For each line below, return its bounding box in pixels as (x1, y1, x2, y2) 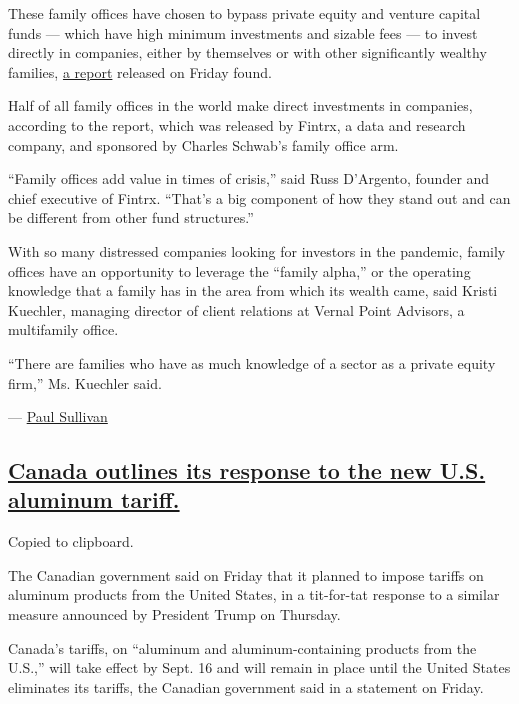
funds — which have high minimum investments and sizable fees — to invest (8, 22, 478, 43)
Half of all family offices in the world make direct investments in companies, (8, 95, 473, 116)
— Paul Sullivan (8, 406, 108, 427)
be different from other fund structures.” (8, 207, 254, 228)
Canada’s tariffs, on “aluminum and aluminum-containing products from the (8, 637, 477, 658)
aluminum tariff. (8, 484, 180, 515)
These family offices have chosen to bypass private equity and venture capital (8, 3, 481, 23)
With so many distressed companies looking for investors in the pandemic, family (8, 240, 506, 261)
